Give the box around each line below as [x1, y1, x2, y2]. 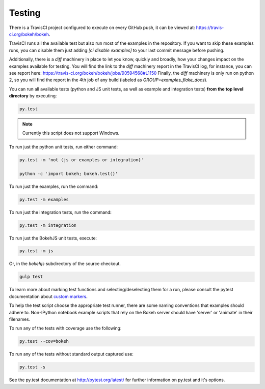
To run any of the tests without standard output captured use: [9, 351, 133, 357]
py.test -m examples [19, 197, 69, 202]
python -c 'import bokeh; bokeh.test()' [19, 171, 118, 177]
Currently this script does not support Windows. [22, 130, 120, 136]
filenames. [9, 316, 30, 322]
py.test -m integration [19, 222, 77, 228]
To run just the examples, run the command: [9, 183, 99, 189]
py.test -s [19, 364, 46, 370]
